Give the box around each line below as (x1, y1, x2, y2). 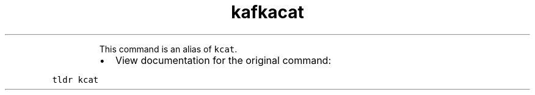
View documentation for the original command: (115, 54, 332, 66)
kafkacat (231, 2, 304, 23)
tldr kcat (52, 74, 99, 85)
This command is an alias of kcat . (99, 43, 238, 54)
